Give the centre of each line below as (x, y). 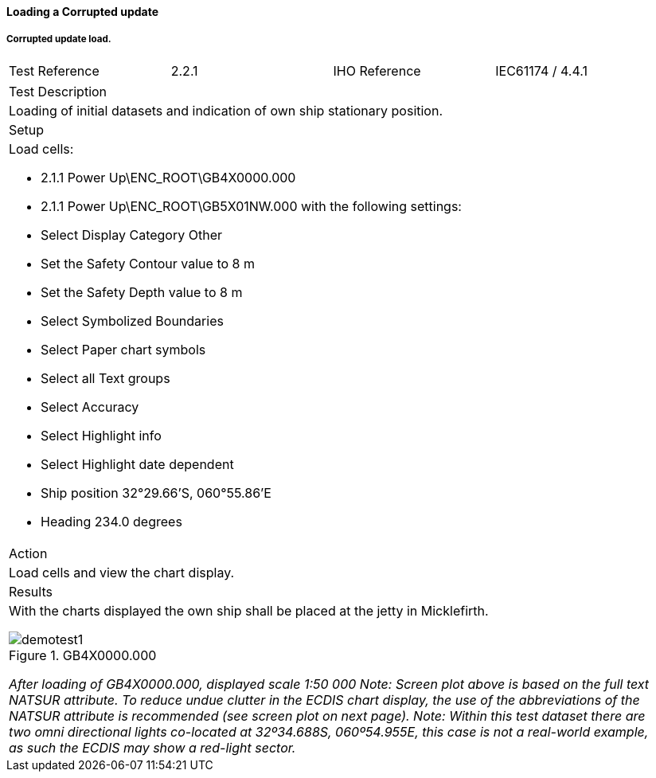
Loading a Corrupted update (82, 12)
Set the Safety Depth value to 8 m (142, 292)
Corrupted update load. (59, 39)
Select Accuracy (90, 407)
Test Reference (54, 70)
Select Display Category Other (131, 235)
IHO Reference (377, 70)
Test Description (58, 91)
